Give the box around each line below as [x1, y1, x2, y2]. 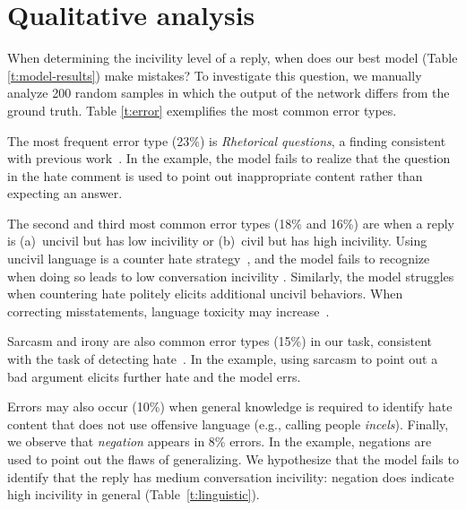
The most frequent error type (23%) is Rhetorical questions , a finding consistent [7, 131, 446, 150]
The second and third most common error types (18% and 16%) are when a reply [7, 213, 454, 232]
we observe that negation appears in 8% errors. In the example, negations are [7, 432, 432, 451]
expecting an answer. [7, 184, 123, 203]
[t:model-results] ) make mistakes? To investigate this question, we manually [7, 65, 422, 84]
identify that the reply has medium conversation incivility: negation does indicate [7, 467, 454, 486]
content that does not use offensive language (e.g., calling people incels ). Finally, [7, 414, 449, 433]
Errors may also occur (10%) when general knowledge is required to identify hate [7, 397, 453, 416]
